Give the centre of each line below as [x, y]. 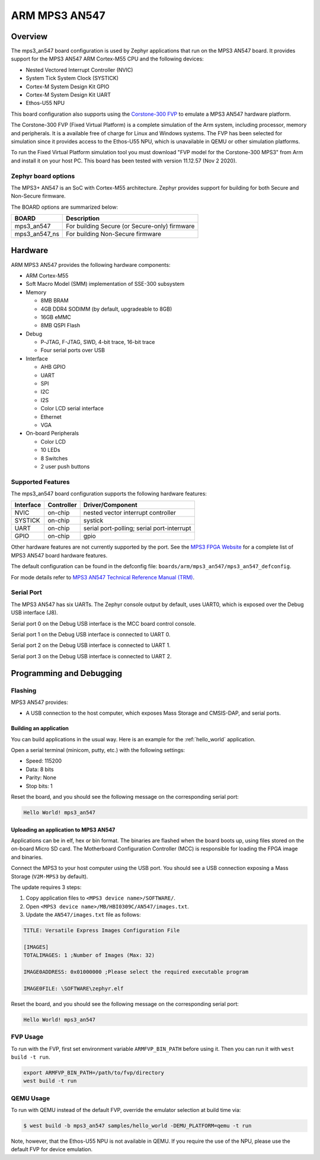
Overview [29, 36]
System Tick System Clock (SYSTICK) [72, 78]
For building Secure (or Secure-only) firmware [130, 227]
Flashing [24, 690]
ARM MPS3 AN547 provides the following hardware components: [91, 264]
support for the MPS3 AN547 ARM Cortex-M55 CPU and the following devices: [107, 59]
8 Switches [54, 458]
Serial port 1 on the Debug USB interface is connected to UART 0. [91, 634]
